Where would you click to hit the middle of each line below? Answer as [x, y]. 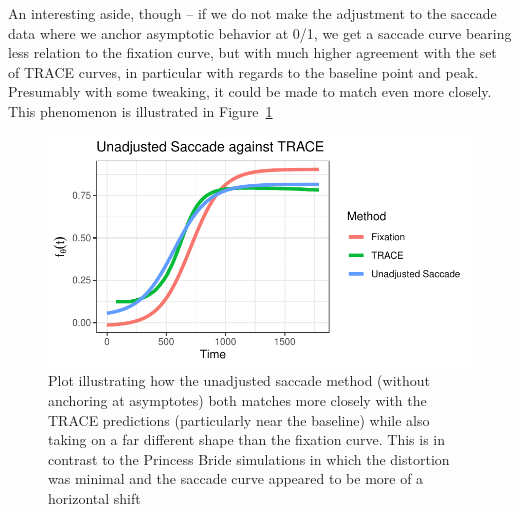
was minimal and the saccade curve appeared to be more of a [236, 478]
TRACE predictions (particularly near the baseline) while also [239, 419]
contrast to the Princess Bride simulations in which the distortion [249, 458]
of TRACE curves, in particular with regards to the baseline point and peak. [243, 71]
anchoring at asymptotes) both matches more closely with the [237, 400]
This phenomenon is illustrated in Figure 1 [140, 110]
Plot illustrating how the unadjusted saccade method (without [239, 380]
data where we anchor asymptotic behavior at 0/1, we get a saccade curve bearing [260, 32]
